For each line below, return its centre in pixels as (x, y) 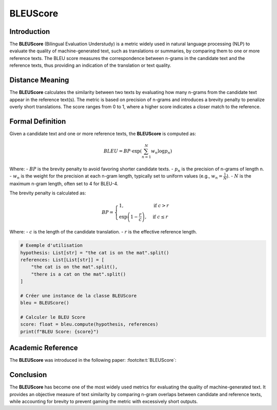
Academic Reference (44, 348)
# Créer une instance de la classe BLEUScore (78, 296)
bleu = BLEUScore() (45, 303)
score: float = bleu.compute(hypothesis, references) (89, 324)
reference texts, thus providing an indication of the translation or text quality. (90, 65)
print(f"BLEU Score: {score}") (60, 331)
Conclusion (28, 375)
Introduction (30, 32)
